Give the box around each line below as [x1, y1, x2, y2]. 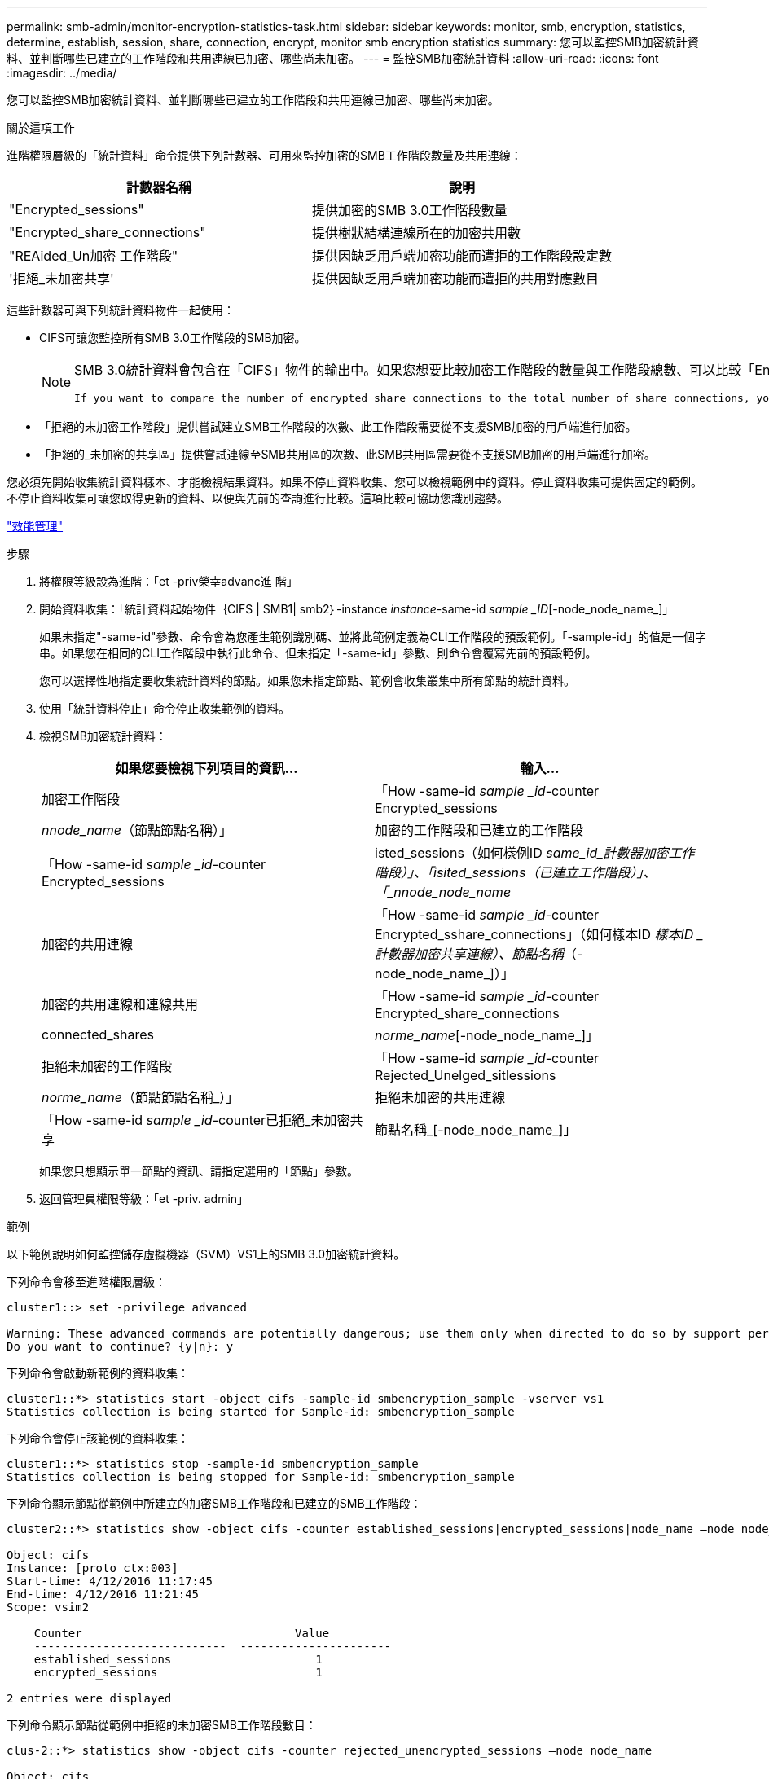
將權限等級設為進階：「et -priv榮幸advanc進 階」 [39, 574, 298, 588]
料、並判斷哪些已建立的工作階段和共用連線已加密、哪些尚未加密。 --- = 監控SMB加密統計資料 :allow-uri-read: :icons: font [7, 51, 659, 65]
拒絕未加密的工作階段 [42, 1058, 173, 1074]
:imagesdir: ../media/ [7, 66, 117, 80]
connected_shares [42, 1026, 155, 1043]
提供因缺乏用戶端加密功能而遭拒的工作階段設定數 [312, 248, 613, 264]
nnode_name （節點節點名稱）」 [42, 822, 232, 838]
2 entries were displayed [7, 1692, 172, 1705]
